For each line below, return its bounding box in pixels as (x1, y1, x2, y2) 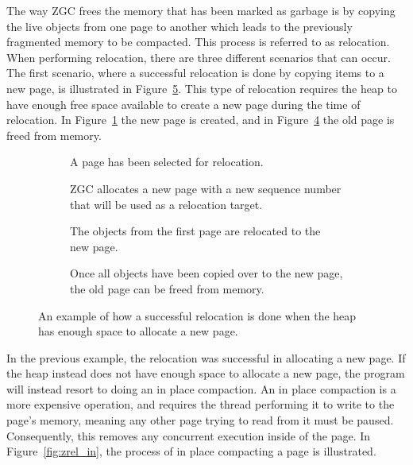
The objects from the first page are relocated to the (70, 223, 321, 239)
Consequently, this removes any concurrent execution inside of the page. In (6, 427, 371, 444)
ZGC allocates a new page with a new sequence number (70, 180, 342, 196)
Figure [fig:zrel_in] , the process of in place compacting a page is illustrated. (6, 443, 376, 459)
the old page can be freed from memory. (70, 280, 264, 296)
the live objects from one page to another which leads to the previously (6, 17, 353, 34)
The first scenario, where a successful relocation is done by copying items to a (6, 64, 384, 81)
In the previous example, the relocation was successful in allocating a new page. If (6, 349, 406, 366)
